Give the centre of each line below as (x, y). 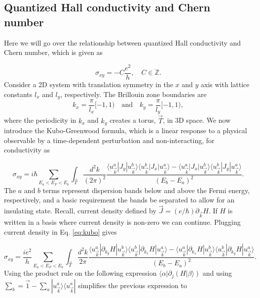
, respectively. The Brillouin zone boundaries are (133, 94)
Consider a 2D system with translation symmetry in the (89, 84)
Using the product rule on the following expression (80, 273)
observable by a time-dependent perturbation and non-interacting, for (109, 140)
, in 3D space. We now (197, 120)
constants (18, 94)
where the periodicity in (40, 120)
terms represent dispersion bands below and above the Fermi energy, (146, 190)
